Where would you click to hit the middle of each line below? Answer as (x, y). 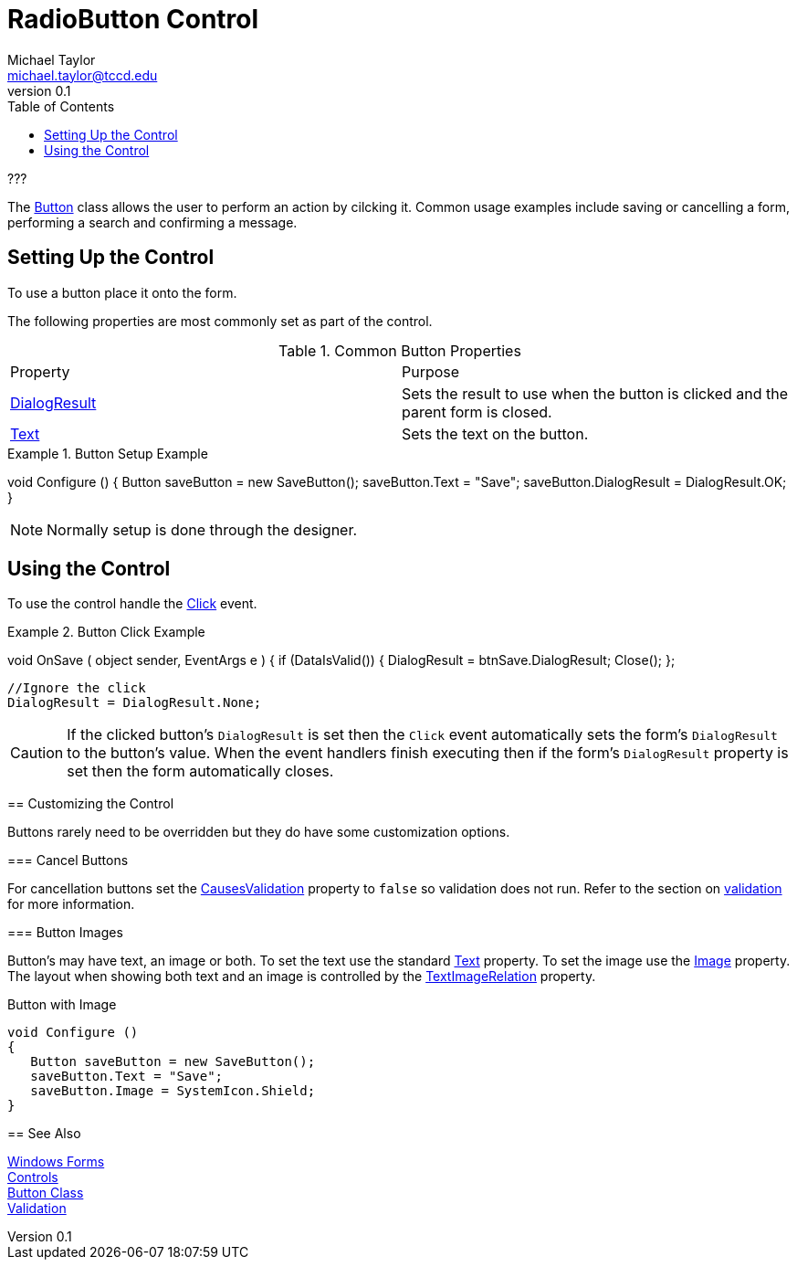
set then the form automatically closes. (200, 771)
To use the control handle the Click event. (132, 604)
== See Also (44, 1134)
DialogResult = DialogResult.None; (135, 703)
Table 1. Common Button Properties (400, 350)
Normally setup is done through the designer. (202, 529)
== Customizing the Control (91, 804)
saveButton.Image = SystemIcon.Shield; (173, 1091)
